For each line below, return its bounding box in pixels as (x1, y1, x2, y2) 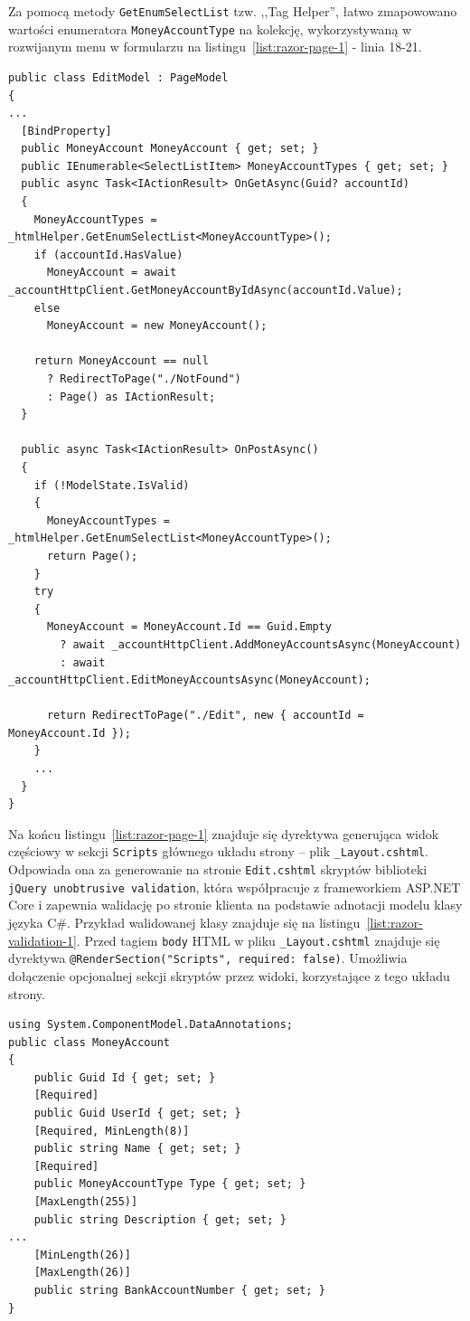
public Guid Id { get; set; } (33, 1071, 216, 1084)
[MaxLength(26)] (33, 1266, 132, 1279)
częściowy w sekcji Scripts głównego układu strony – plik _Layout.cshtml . (8, 842, 428, 861)
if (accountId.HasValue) (33, 248, 183, 261)
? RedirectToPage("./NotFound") (46, 373, 241, 385)
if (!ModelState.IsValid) (33, 478, 190, 492)
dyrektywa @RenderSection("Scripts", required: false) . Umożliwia (8, 948, 408, 967)
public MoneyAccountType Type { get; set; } (33, 1177, 306, 1191)
